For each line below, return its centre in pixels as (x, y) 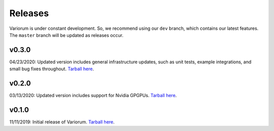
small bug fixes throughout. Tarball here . (52, 69)
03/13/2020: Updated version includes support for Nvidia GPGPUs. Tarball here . (93, 96)
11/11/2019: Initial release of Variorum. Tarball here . (62, 122)
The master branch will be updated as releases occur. (66, 35)
